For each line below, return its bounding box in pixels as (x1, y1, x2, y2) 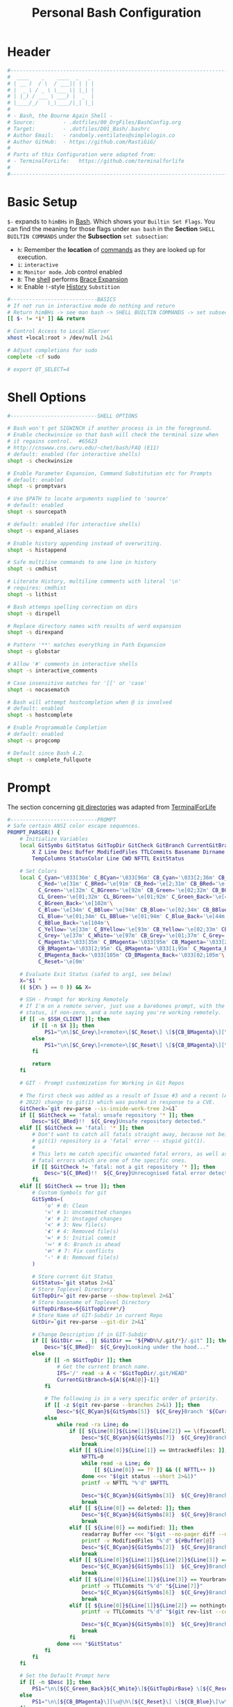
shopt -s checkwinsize (7, 457, 73, 464)
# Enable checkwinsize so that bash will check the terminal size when (7, 432, 218, 439)
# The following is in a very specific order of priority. (44, 1395, 218, 1402)
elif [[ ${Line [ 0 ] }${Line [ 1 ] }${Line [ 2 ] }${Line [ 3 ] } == (69, 1557, 228, 1564)
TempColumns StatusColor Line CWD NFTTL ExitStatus (32, 855, 185, 862)
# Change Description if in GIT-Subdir (32, 1331, 148, 1338)
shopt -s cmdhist (7, 565, 58, 572)
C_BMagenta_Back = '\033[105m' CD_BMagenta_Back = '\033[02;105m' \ (37, 952, 225, 959)
